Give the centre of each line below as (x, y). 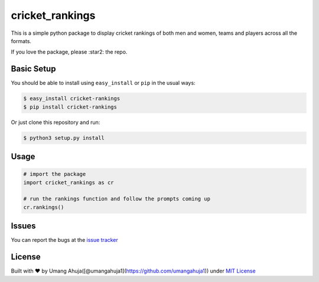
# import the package (55, 174)
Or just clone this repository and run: (56, 122)
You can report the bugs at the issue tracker (64, 240)
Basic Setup (33, 69)
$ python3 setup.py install (64, 138)
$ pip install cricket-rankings (70, 107)
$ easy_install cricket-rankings (72, 99)
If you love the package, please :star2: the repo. (69, 52)
